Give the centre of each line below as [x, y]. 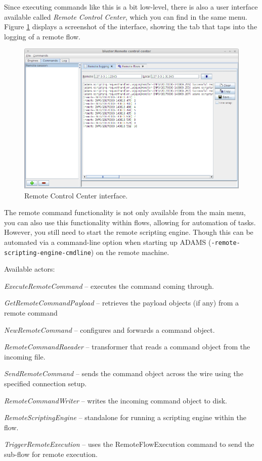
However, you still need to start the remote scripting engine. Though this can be [129, 232]
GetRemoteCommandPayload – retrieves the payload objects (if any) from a [122, 303]
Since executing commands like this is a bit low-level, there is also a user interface [131, 7]
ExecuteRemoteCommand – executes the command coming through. [109, 286]
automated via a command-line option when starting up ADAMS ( [108, 242]
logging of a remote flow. [42, 36]
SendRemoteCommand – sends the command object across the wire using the [124, 373]
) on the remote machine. [130, 252]
